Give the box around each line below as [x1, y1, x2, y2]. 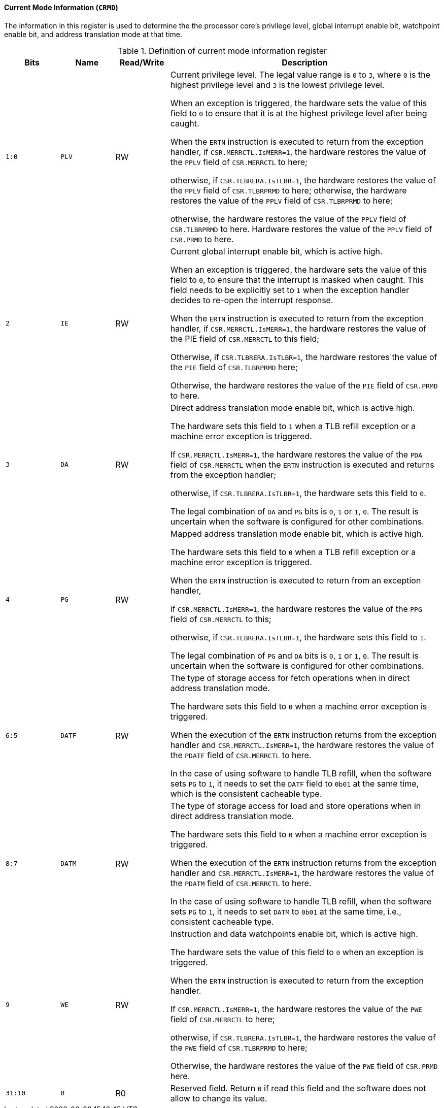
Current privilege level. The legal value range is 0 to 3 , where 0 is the [170, 69, 430, 80]
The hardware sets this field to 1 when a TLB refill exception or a [170, 420, 416, 431]
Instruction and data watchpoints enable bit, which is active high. [170, 928, 418, 939]
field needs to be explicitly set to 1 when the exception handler [170, 284, 409, 295]
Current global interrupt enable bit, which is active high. [170, 246, 383, 256]
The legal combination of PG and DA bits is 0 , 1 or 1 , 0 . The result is [170, 650, 419, 661]
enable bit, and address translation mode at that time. [4, 29, 183, 39]
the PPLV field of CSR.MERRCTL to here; [170, 156, 308, 167]
